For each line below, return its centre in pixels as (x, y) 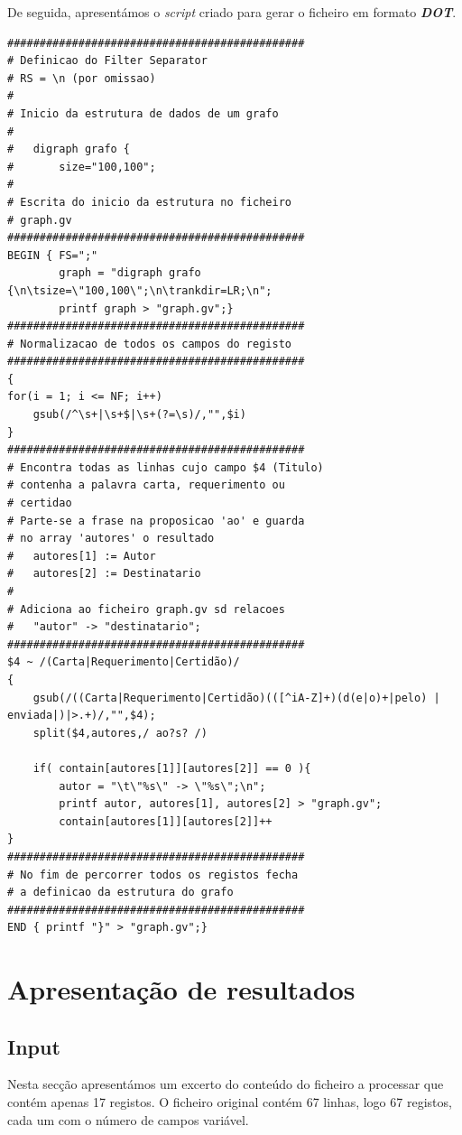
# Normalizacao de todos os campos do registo (149, 344)
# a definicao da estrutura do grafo (120, 893)
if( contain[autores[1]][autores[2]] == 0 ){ (172, 768)
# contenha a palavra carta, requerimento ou (146, 485)
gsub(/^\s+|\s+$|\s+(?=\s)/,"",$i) (139, 415)
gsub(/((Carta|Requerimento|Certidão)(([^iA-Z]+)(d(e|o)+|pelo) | (236, 698)
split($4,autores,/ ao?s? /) (120, 733)
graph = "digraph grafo (130, 273)
